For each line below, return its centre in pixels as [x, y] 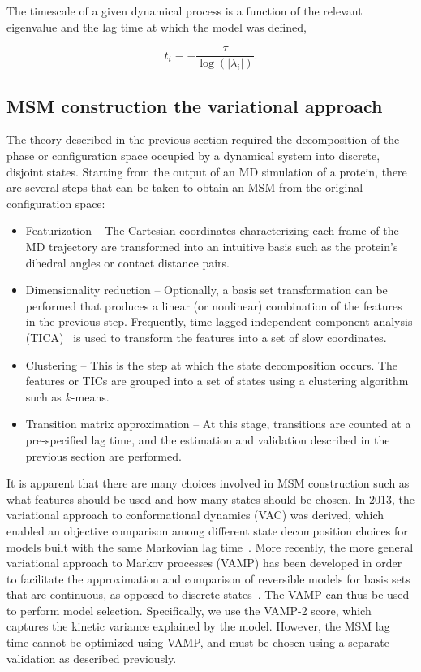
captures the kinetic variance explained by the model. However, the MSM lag [198, 626]
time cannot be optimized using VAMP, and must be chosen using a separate [198, 642]
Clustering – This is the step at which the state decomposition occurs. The [212, 364]
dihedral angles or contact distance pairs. [127, 262]
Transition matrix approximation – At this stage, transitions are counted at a [218, 424]
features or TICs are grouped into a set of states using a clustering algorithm [217, 381]
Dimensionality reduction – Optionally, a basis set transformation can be [206, 290]
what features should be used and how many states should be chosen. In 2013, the [211, 499]
